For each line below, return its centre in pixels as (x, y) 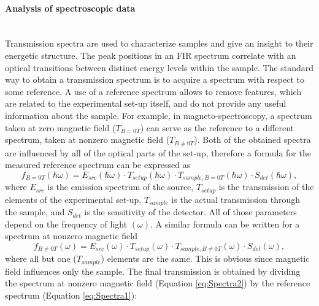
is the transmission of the (266, 187)
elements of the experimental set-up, (73, 199)
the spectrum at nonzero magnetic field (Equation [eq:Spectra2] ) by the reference (158, 283)
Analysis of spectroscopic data (70, 8)
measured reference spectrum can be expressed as (98, 165)
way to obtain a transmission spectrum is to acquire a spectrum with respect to (155, 79)
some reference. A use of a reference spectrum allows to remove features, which (153, 91)
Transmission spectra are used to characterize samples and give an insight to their (159, 43)
